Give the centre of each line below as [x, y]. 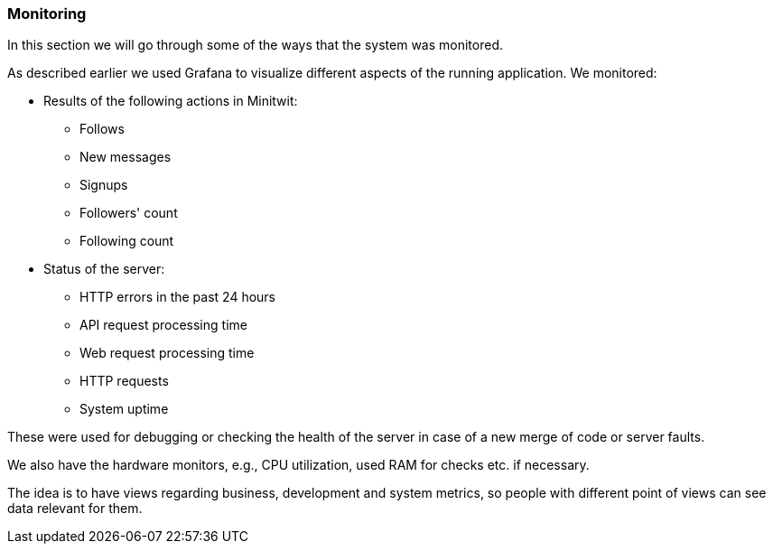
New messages [126, 157]
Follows [102, 129]
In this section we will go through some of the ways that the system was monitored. [256, 45]
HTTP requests [124, 381]
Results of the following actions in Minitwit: [171, 101]
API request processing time [163, 325]
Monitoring [47, 14]
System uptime [124, 409]
